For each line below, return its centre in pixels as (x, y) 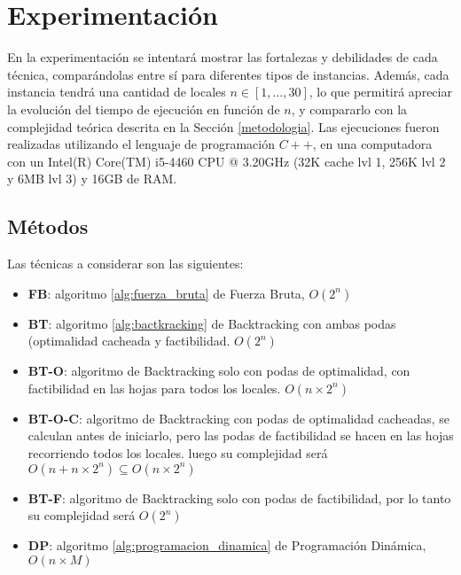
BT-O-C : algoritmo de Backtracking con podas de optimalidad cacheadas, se (239, 418)
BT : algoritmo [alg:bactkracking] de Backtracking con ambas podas (212, 323)
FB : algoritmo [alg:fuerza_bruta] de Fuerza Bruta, (166, 293)
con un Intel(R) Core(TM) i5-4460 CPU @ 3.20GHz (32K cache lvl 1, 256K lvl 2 (227, 161)
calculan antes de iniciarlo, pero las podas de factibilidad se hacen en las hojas (241, 435)
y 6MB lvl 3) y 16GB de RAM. (92, 179)
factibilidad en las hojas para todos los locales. (154, 388)
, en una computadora (372, 144)
